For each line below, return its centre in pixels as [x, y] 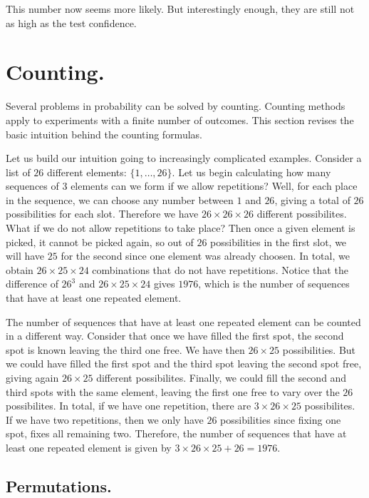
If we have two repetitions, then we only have [105, 419]
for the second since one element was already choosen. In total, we [205, 256]
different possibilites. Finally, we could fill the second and [222, 377]
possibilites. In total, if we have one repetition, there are [129, 406]
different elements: [87, 172]
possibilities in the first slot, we [279, 242]
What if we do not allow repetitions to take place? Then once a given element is [181, 228]
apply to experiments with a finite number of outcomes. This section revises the [180, 120]
